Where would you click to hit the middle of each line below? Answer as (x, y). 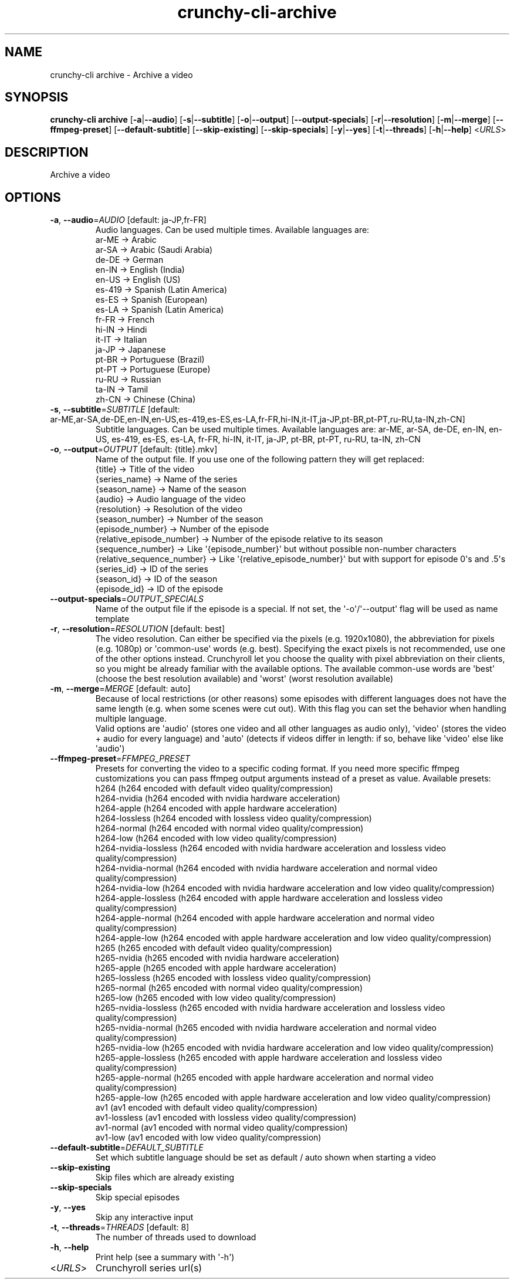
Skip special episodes (138, 1197)
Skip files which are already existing (165, 1178)
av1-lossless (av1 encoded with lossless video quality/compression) (226, 1118)
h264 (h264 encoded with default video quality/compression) (214, 789)
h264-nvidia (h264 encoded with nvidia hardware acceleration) (218, 798)
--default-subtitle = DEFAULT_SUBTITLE (127, 1148)
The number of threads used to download (176, 1237)
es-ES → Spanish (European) (151, 300)
